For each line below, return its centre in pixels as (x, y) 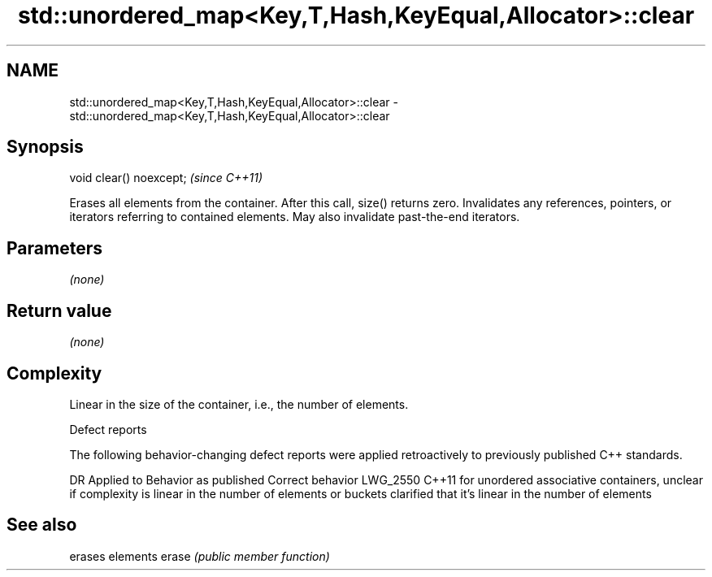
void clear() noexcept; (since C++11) (166, 178)
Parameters (54, 248)
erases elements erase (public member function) (200, 556)
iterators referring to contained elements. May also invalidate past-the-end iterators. (295, 217)
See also (42, 525)
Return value (59, 310)
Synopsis (45, 147)
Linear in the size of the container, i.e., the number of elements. (239, 404)
